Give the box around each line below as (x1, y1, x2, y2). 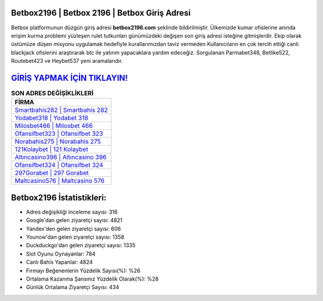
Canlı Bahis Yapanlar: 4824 (26, 259, 93, 266)
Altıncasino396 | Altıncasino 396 (14, 153, 107, 162)
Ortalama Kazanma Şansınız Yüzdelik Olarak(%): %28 (26, 275, 159, 282)
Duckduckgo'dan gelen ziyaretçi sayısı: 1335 (26, 242, 136, 249)
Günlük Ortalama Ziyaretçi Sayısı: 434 (26, 284, 120, 291)
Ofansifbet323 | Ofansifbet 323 (14, 129, 103, 138)
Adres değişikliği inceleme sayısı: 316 (26, 208, 118, 215)
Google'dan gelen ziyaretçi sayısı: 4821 (26, 217, 123, 224)
